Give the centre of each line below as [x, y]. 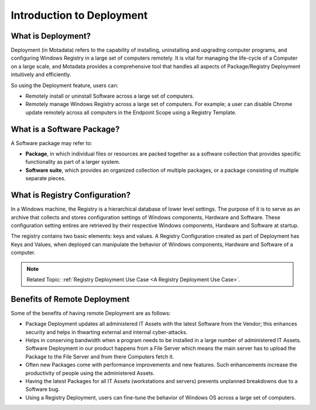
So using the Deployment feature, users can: [65, 85]
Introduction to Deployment [79, 15]
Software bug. [42, 390]
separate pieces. [46, 178]
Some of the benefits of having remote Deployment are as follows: [91, 313]
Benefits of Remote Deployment [70, 299]
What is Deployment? [51, 36]
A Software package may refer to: [51, 143]
